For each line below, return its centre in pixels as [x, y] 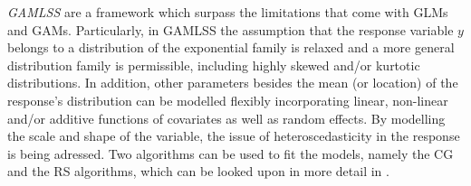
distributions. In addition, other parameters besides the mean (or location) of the [233, 83]
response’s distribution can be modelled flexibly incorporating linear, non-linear [228, 100]
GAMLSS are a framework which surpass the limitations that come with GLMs [228, 12]
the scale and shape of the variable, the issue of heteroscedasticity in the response [234, 136]
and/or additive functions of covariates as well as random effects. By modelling [226, 118]
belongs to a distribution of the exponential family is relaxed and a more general [231, 47]
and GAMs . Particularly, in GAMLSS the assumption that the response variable [231, 29]
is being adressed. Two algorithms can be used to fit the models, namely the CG [231, 153]
